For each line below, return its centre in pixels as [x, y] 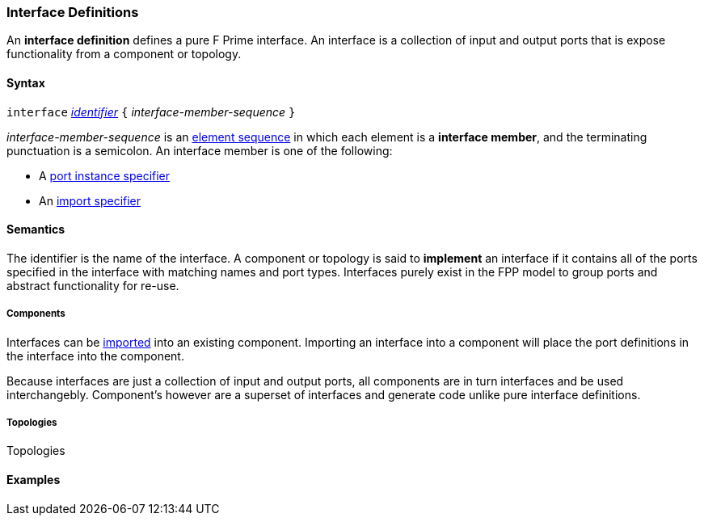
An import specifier [90, 200]
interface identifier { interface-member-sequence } [151, 112]
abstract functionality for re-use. [93, 285]
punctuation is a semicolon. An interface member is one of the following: [200, 150]
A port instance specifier [105, 175]
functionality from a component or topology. [124, 54]
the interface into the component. [95, 356]
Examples [34, 479]
